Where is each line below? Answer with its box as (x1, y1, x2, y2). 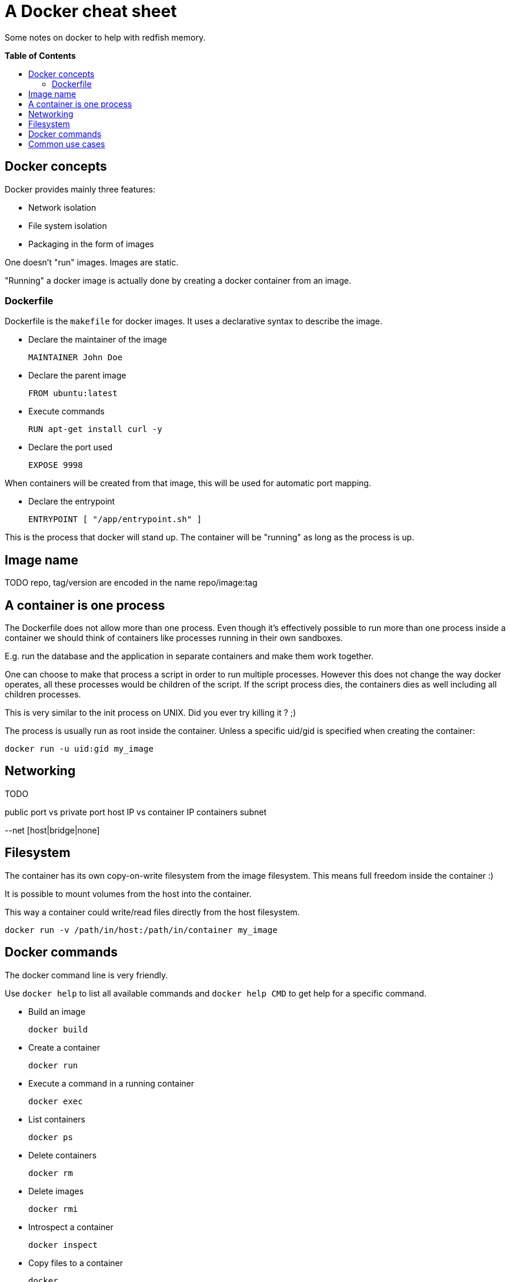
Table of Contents (5, 50, 76, 61)
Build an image (28, 1006, 86, 1017)
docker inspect (28, 1240, 98, 1250)
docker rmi (28, 1204, 78, 1214)
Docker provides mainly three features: (5, 184, 155, 194)
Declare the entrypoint (28, 496, 115, 507)
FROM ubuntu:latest (28, 388, 118, 398)
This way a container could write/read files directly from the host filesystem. (5, 906, 300, 917)
